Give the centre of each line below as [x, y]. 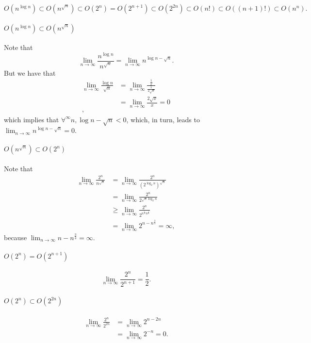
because [16, 237]
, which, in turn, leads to [163, 119]
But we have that [30, 73]
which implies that [32, 119]
